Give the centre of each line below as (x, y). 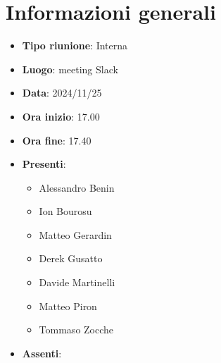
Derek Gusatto (71, 258)
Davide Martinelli (77, 282)
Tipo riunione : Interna (75, 45)
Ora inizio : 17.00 (61, 116)
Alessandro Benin (77, 187)
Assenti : (42, 353)
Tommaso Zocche (76, 330)
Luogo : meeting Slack (70, 69)
